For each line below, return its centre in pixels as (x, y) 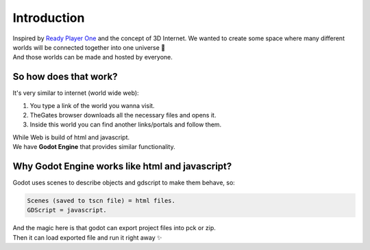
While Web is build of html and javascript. (71, 137)
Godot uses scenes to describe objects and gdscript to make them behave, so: (124, 183)
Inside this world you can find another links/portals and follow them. (126, 125)
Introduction (49, 18)
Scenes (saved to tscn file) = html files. (101, 201)
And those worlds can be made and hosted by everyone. (92, 57)
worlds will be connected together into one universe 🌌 (89, 47)
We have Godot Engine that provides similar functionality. (94, 147)
